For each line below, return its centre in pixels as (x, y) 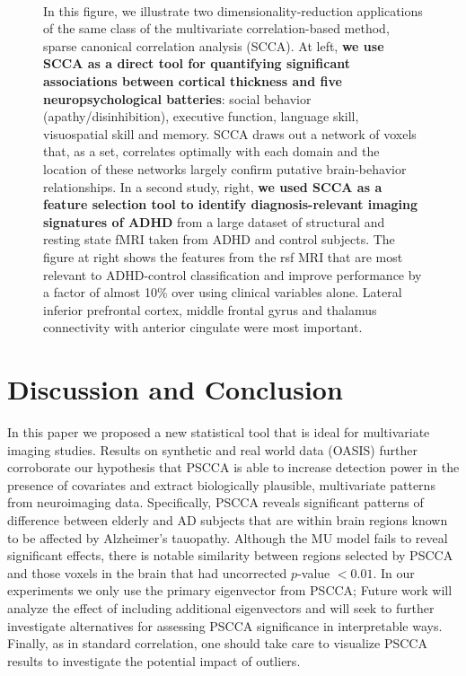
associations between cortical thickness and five (193, 80)
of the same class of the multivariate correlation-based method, (216, 28)
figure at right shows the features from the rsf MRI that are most (223, 256)
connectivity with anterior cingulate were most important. (203, 327)
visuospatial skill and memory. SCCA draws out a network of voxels (230, 133)
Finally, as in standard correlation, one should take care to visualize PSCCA (217, 643)
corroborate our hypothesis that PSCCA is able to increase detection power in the (233, 467)
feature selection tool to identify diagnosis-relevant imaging (231, 204)
